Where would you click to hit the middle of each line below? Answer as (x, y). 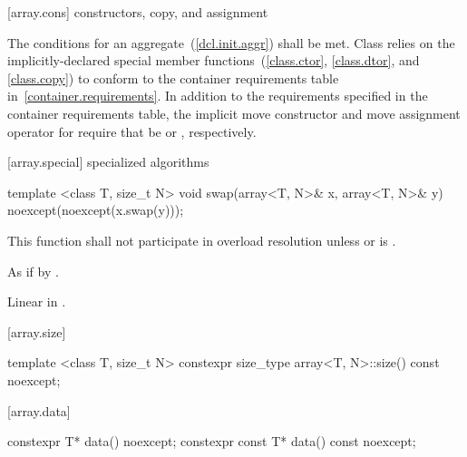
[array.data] (39, 410)
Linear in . (37, 301)
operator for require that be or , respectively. (132, 131)
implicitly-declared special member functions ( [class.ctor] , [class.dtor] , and (214, 60)
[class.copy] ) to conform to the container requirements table (173, 78)
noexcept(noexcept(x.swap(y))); (96, 210)
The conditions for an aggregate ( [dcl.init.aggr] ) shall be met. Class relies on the (231, 42)
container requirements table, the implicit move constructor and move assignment (234, 113)
